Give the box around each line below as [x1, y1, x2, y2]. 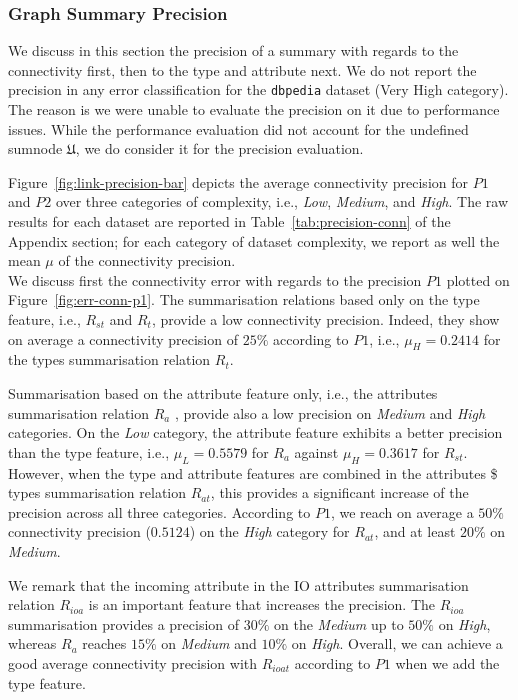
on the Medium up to [274, 613, 404, 634]
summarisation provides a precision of [8, 613, 240, 634]
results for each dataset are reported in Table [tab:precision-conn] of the [8, 211, 451, 232]
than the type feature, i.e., [8, 441, 170, 462]
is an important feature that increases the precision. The [88, 594, 435, 615]
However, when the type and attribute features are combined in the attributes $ [8, 462, 498, 483]
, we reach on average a [330, 501, 474, 522]
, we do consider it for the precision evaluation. [75, 138, 364, 159]
